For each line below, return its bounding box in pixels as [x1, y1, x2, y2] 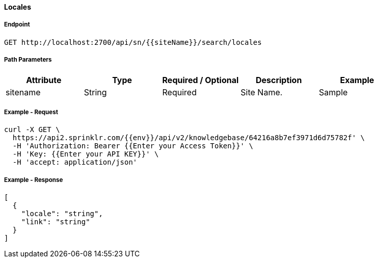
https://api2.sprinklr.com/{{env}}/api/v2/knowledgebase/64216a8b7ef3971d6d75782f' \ [12, 134, 365, 142]
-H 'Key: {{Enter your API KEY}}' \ [12, 150, 159, 159]
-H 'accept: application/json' [12, 158, 138, 167]
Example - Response [4, 176, 63, 184]
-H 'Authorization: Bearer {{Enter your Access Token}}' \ [12, 142, 253, 150]
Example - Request [4, 108, 59, 116]
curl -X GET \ [4, 125, 60, 134]
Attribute [26, 74, 62, 85]
